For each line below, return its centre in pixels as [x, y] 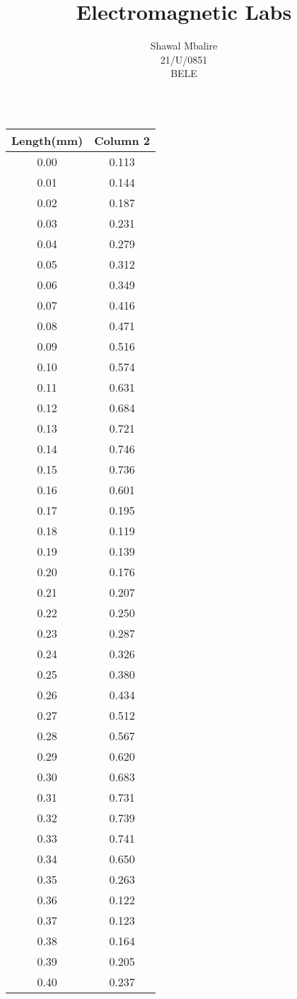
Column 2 [122, 140]
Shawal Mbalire [184, 46]
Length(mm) [47, 140]
